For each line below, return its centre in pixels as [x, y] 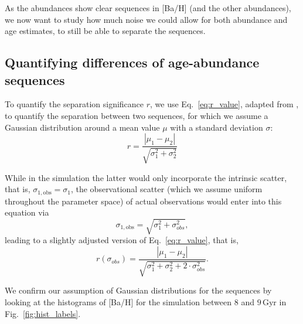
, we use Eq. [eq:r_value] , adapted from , [224, 104]
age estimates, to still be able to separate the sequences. [105, 31]
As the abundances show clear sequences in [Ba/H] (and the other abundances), [148, 8]
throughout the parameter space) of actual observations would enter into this [143, 201]
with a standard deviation [217, 127]
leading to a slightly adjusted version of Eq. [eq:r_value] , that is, [122, 240]
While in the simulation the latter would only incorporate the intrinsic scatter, [146, 177]
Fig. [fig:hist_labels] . [43, 313]
